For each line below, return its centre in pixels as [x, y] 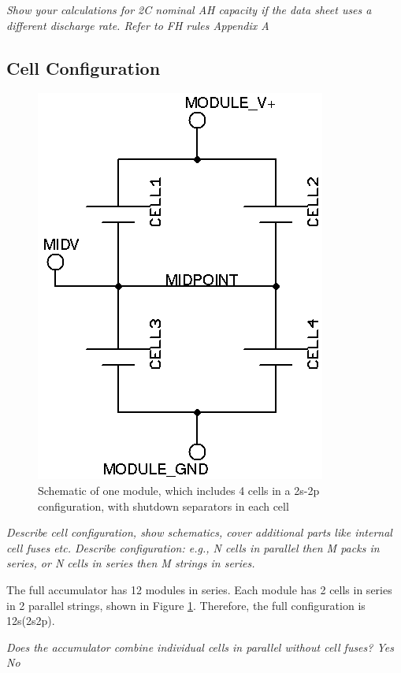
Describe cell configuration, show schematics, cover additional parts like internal [199, 532]
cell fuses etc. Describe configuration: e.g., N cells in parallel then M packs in [193, 547]
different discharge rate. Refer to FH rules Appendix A [138, 25]
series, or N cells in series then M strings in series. [131, 563]
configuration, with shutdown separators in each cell [163, 506]
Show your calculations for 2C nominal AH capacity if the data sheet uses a [189, 9]
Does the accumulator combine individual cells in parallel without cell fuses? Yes [200, 647]
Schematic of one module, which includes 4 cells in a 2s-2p [179, 490]
